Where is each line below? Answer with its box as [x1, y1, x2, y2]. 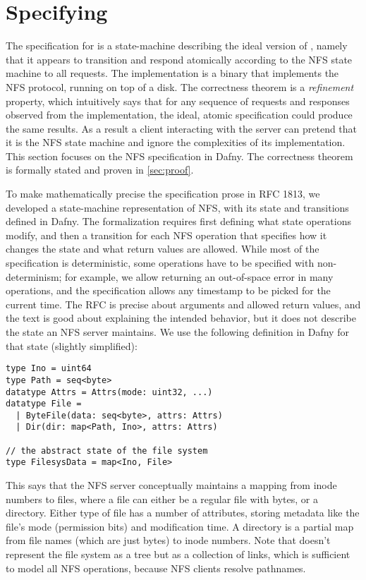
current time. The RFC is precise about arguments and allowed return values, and [6, 296, 361, 311]
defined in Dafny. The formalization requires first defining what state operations [6, 214, 351, 229]
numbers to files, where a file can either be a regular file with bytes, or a [6, 491, 318, 506]
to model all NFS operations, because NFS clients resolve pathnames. [6, 560, 306, 575]
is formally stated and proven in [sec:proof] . [6, 162, 194, 177]
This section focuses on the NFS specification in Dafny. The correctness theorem [6, 148, 353, 163]
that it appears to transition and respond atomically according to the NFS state [6, 52, 353, 66]
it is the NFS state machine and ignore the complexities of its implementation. [6, 135, 346, 150]
